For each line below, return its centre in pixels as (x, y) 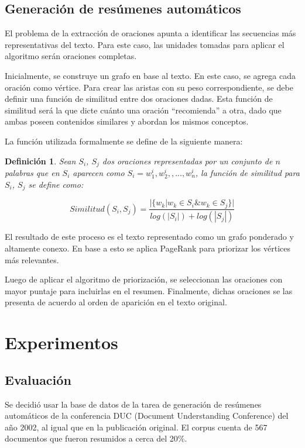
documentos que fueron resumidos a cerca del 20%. (96, 438)
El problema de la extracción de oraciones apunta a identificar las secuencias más (150, 33)
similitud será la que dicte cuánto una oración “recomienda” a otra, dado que (143, 110)
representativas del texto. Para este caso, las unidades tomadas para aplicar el (145, 44)
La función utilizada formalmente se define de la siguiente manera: (124, 141)
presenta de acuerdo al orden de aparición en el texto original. (116, 302)
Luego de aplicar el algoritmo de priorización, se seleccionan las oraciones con (144, 279)
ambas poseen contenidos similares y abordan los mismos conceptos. (127, 121)
